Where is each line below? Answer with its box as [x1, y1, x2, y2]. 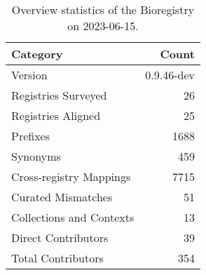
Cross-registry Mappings [11, 168, 131, 185]
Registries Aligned [11, 107, 101, 123]
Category [11, 46, 63, 62]
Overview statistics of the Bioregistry [11, 1, 195, 18]
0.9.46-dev [145, 67, 195, 83]
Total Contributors [11, 250, 104, 266]
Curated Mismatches [11, 189, 113, 205]
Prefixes [11, 128, 50, 144]
